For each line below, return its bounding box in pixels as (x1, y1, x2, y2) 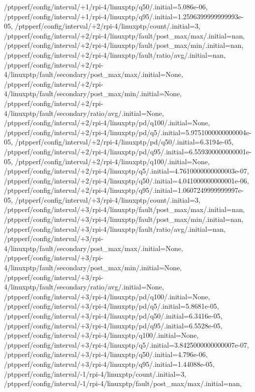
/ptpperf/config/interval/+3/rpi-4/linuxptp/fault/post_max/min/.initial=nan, (4, 214, 244, 224)
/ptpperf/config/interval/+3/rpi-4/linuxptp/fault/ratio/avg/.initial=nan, (4, 223, 226, 234)
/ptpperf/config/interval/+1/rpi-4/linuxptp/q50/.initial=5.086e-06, (4, 1, 208, 11)
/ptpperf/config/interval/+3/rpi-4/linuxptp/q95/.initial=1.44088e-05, (4, 358, 215, 369)
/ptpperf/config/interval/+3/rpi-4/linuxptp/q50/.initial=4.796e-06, (4, 349, 208, 359)
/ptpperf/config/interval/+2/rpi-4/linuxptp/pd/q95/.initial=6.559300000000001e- (4, 146, 252, 156)
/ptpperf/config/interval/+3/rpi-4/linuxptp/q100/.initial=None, (4, 330, 199, 340)
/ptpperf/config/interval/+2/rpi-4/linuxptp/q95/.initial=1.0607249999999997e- (4, 185, 244, 195)
